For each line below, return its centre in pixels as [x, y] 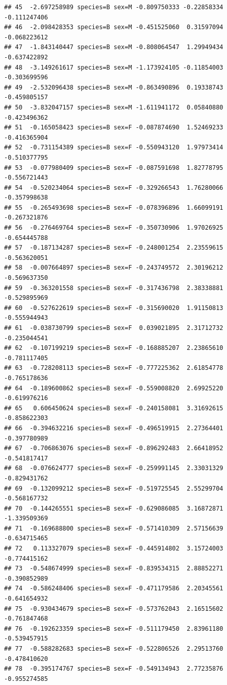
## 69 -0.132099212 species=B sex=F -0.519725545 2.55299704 [114, 488]
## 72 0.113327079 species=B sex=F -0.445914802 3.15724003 [114, 549]
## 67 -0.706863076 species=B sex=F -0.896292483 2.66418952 [114, 448]
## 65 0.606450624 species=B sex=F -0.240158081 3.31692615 [114, 408]
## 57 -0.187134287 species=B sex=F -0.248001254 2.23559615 [114, 248]
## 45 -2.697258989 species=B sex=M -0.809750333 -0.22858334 [114, 7]
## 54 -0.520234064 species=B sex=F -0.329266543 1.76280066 [114, 187]
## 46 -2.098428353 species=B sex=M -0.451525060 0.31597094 [114, 27]
